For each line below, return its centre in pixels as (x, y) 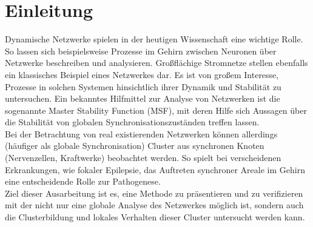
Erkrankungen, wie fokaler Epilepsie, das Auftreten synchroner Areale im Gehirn (155, 169)
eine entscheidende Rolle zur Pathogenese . (83, 181)
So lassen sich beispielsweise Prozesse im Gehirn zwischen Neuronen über (141, 51)
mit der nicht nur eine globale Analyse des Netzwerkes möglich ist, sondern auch (154, 205)
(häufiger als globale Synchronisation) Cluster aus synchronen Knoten (135, 146)
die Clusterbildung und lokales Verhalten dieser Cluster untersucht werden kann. (155, 217)
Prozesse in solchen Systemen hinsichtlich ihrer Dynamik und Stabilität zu (143, 86)
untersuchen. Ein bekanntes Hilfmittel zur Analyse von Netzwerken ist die (143, 98)
